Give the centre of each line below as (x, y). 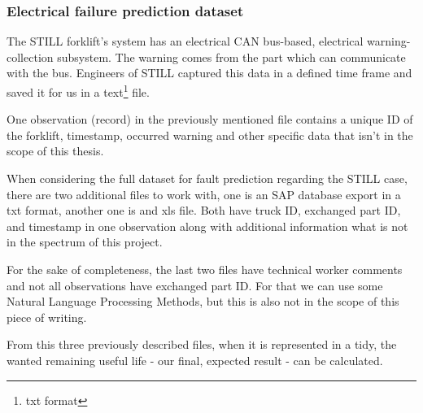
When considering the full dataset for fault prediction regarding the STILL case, (207, 178)
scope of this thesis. (55, 151)
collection (30, 57)
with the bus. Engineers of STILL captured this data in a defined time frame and (209, 73)
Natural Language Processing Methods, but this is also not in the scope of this (203, 301)
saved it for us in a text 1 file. (78, 91)
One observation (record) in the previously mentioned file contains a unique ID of (210, 119)
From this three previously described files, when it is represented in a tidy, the (202, 344)
